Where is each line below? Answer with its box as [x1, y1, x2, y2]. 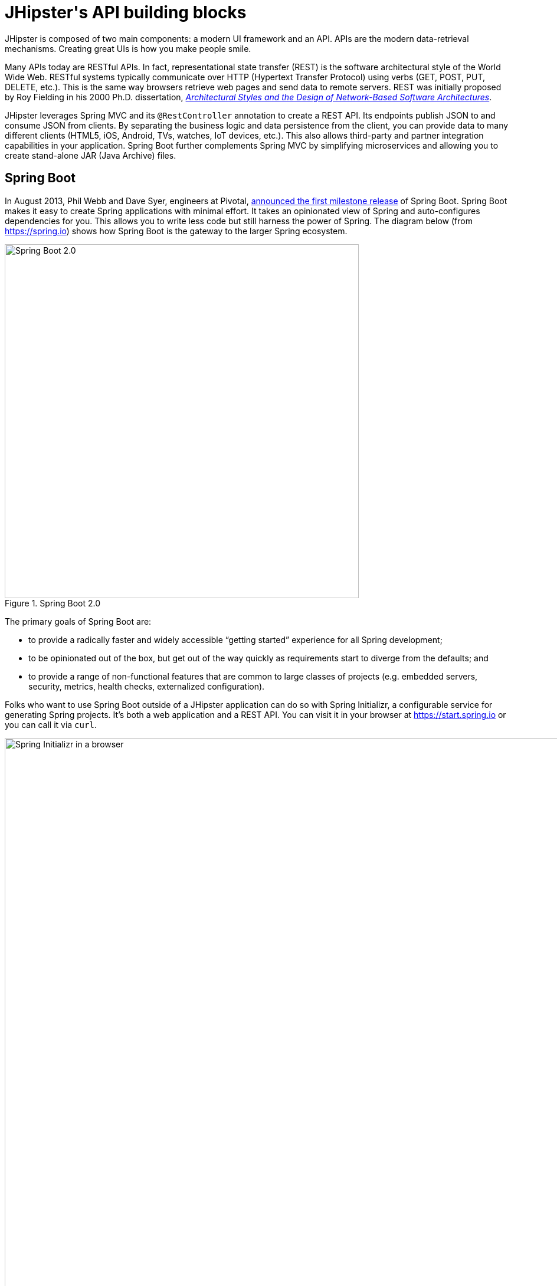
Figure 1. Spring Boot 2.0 [5, 598, 100, 608]
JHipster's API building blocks [5, 2, 247, 22]
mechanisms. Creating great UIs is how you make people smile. [5, 43, 251, 54]
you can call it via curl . [5, 719, 97, 730]
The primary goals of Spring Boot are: [5, 616, 152, 626]
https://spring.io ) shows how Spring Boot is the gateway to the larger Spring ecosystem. [5, 225, 348, 236]
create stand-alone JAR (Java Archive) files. [5, 150, 176, 160]
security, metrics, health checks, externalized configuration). [28, 681, 265, 691]
